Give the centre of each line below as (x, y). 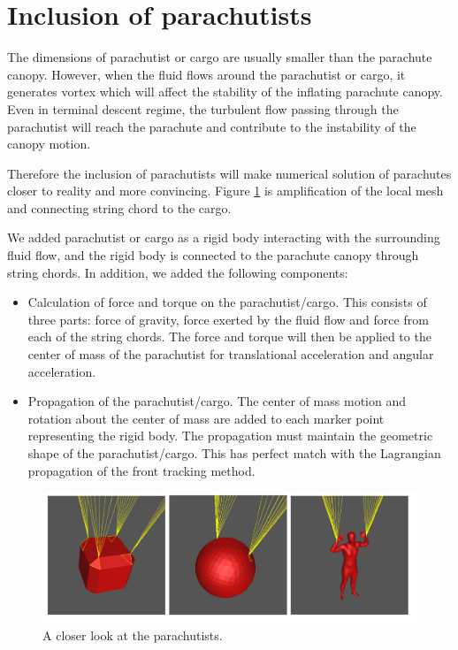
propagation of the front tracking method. (141, 470)
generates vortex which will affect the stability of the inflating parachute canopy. (225, 92)
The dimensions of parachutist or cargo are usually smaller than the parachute (220, 57)
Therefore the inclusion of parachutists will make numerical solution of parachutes (229, 173)
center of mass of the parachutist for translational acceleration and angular (231, 354)
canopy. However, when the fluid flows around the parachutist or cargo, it (206, 74)
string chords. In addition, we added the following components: (178, 272)
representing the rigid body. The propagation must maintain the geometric (230, 436)
